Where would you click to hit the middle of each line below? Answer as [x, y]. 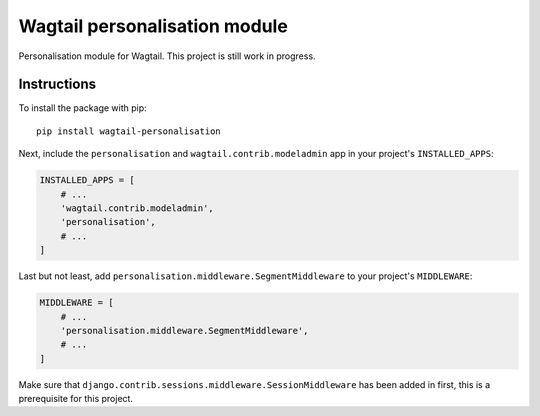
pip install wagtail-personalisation [129, 131]
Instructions [57, 84]
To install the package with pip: [82, 108]
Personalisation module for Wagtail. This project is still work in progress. [167, 56]
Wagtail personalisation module [153, 26]
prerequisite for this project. [76, 399]
